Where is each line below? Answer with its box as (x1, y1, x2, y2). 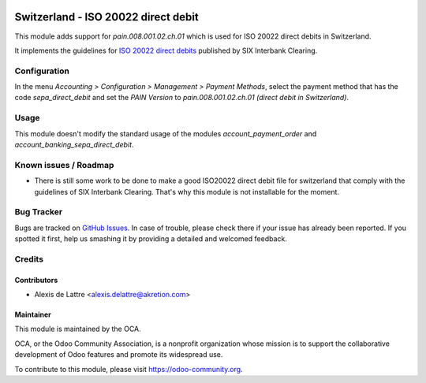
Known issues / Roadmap (14, 159, 114, 170)
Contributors (14, 275, 58, 284)
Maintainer (14, 310, 51, 319)
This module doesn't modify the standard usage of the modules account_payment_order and (14, 128, 317, 138)
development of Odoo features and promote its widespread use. (14, 350, 223, 359)
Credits (14, 253, 43, 264)
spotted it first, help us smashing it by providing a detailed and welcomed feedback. (14, 234, 287, 244)
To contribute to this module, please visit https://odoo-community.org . (14, 364, 244, 374)
